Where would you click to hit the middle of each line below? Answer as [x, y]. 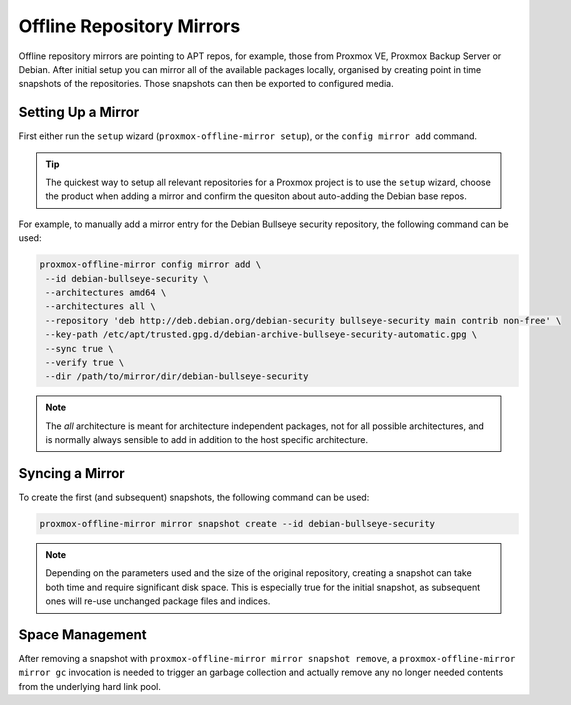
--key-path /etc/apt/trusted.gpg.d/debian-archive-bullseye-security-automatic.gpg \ [261, 334]
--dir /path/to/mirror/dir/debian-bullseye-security [177, 376]
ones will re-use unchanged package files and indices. [158, 601]
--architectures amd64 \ [106, 292]
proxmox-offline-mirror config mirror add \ [150, 264]
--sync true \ [79, 348]
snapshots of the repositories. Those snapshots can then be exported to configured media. [206, 84]
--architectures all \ [101, 306]
